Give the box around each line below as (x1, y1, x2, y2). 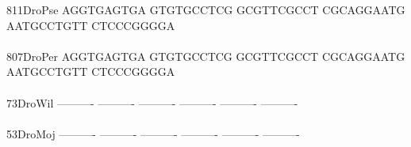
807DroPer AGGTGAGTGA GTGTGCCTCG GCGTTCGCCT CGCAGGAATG (6, 47, 405, 64)
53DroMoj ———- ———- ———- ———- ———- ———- (6, 125, 300, 141)
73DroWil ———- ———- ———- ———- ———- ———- (6, 94, 298, 111)
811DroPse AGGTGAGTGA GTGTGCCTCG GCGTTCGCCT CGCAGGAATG (6, 2, 405, 17)
